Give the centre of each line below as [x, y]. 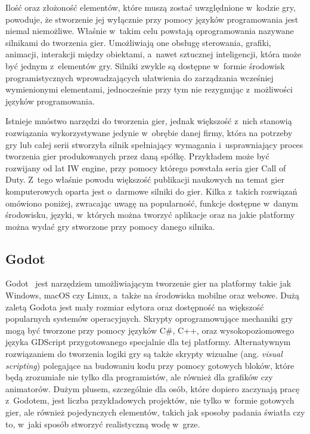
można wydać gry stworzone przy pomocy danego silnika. [110, 226]
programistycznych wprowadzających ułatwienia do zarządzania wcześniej [139, 77]
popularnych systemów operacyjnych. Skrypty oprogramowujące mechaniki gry [149, 318]
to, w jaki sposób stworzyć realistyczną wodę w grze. [103, 424]
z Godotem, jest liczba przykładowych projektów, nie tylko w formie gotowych [150, 400]
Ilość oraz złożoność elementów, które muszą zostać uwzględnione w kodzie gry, [151, 7]
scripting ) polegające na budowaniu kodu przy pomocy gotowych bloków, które [150, 365]
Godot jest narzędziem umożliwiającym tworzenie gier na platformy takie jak [148, 283]
